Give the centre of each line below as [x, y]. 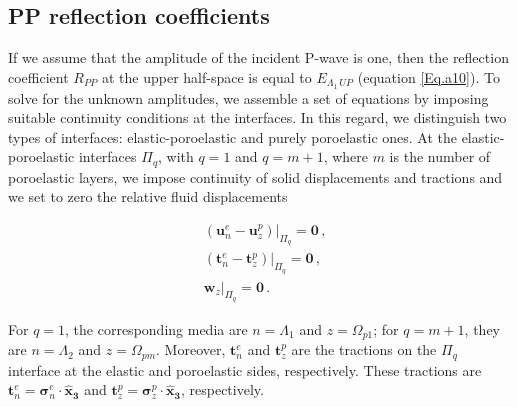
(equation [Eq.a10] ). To [428, 76]
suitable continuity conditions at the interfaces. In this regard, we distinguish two [257, 117]
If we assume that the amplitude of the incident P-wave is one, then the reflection [258, 57]
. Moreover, [191, 349]
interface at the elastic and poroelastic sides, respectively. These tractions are [245, 369]
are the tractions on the [364, 349]
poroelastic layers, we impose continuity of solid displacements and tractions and [255, 176]
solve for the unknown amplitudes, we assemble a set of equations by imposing [248, 97]
